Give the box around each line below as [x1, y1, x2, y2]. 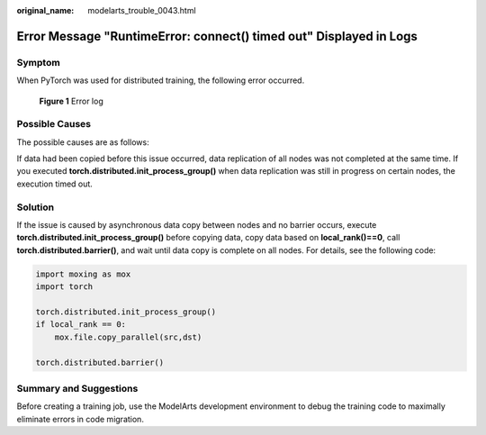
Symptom [16, 56, 60, 68]
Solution [16, 201, 55, 213]
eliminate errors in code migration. [16, 413, 144, 424]
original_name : [16, 5, 75, 15]
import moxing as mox [35, 268, 131, 279]
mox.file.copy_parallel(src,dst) [54, 331, 202, 342]
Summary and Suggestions [16, 382, 139, 394]
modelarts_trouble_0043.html [87, 5, 197, 15]
